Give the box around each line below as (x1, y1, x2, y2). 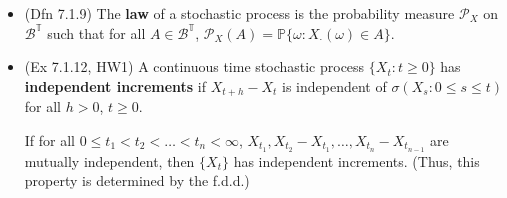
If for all (24, 129, 76, 150)
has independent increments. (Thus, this (233, 150, 480, 171)
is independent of (282, 75, 387, 96)
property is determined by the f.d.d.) (24, 170, 250, 191)
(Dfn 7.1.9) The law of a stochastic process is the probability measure (24, 3, 455, 23)
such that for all (47, 22, 146, 43)
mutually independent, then (24, 150, 195, 171)
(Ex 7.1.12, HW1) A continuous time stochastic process (24, 56, 365, 77)
